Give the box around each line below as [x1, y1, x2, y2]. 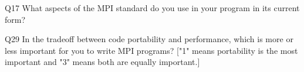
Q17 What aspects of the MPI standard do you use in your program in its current [5, 2, 300, 13]
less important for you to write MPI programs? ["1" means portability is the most [5, 44, 298, 56]
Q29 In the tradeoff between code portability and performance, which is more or [5, 33, 293, 45]
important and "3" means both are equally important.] [5, 56, 200, 68]
